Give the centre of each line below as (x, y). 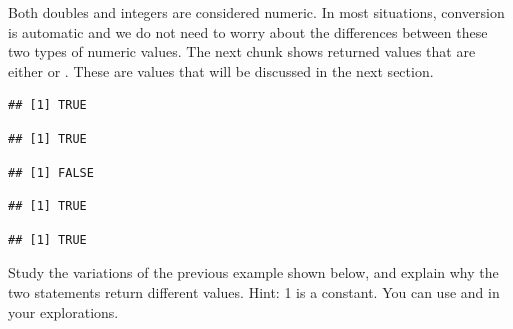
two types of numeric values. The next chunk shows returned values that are (242, 51)
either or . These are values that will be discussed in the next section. (221, 70)
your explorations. (63, 311)
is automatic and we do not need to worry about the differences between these (248, 31)
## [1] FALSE (51, 172)
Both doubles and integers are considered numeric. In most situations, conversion (256, 12)
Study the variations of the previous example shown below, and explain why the (253, 272)
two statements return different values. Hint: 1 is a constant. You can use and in (254, 291)
